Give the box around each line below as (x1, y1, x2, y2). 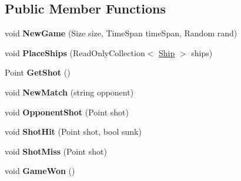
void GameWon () (5, 165, 75, 177)
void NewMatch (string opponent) (5, 86, 134, 98)
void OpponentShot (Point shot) (5, 105, 129, 118)
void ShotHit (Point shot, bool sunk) (5, 125, 142, 138)
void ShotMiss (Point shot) (5, 145, 107, 157)
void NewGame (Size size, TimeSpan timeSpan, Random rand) (5, 27, 237, 39)
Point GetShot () (5, 66, 71, 78)
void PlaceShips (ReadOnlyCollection (5, 46, 145, 59)
